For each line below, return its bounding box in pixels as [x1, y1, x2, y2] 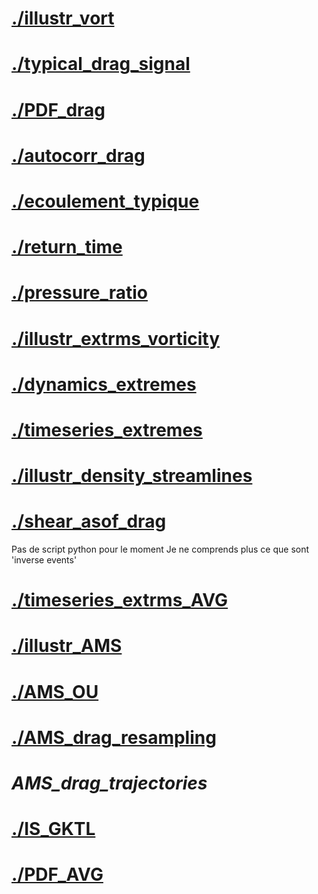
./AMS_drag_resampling [11, 726, 217, 749]
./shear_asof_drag [11, 510, 167, 533]
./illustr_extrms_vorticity [11, 327, 221, 350]
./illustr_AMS [11, 635, 123, 657]
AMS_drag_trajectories [11, 772, 208, 794]
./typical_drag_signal [11, 53, 191, 76]
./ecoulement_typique [11, 190, 200, 212]
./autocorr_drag [11, 144, 146, 167]
